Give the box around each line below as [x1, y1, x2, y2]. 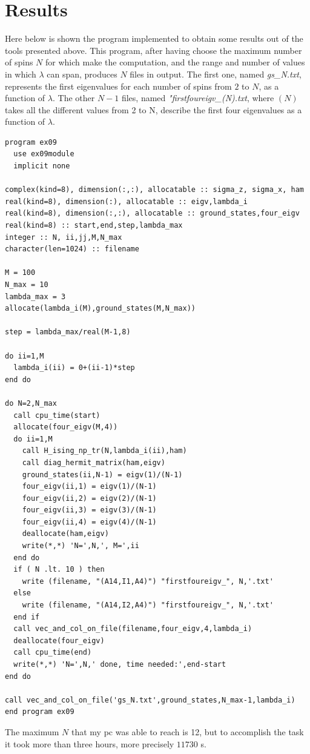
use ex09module [13, 150, 74, 159]
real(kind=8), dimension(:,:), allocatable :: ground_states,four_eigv [5, 209, 300, 218]
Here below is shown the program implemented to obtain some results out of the [5, 32, 303, 45]
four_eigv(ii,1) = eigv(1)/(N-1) [22, 482, 157, 491]
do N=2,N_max [5, 398, 57, 408]
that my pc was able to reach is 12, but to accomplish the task [71, 725, 304, 738]
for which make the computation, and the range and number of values [45, 56, 305, 68]
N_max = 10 [5, 280, 48, 289]
